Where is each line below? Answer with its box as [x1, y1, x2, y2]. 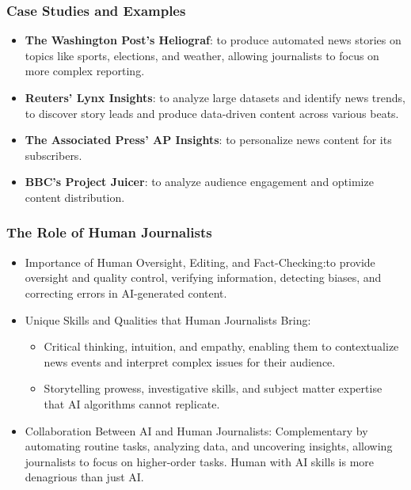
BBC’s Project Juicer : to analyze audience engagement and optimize [25, 173, 374, 190]
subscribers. [25, 146, 82, 163]
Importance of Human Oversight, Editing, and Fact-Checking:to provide [25, 253, 375, 270]
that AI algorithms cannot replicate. [44, 395, 220, 412]
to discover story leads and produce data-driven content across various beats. [25, 104, 399, 121]
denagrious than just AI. [25, 469, 144, 485]
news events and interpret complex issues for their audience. [44, 353, 336, 370]
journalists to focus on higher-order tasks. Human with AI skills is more [25, 453, 375, 469]
